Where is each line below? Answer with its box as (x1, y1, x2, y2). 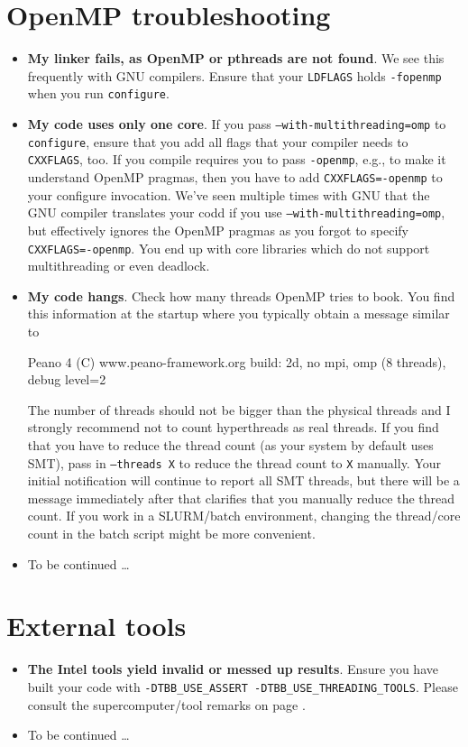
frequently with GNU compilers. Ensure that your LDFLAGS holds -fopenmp (27, 66, 442, 85)
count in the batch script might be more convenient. (27, 523, 316, 542)
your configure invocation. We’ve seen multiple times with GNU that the (27, 185, 430, 204)
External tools (6, 607, 187, 644)
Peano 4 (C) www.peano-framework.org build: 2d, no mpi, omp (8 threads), (27, 352, 446, 371)
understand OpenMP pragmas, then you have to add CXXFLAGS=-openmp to (27, 168, 443, 186)
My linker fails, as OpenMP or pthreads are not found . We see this (27, 49, 445, 68)
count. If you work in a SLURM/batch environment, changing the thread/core (27, 506, 461, 525)
